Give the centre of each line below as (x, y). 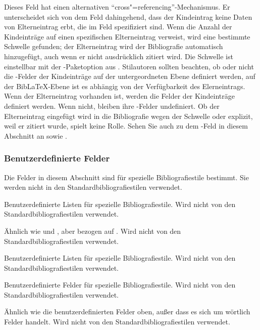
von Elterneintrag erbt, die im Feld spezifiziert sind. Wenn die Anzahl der (118, 27)
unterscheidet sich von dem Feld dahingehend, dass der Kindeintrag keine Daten (128, 16)
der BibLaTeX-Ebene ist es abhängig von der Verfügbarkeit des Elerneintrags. (125, 86)
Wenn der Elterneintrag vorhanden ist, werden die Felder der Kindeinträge (120, 96)
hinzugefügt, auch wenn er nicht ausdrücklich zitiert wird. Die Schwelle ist (119, 56)
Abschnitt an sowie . (36, 135)
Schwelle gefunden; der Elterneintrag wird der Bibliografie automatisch (114, 46)
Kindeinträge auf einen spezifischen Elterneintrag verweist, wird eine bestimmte (127, 36)
